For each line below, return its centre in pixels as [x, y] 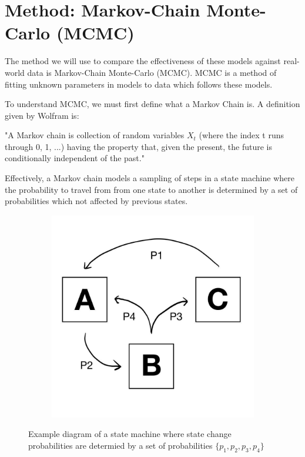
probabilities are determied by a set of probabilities [120, 446]
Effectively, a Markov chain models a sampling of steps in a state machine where [150, 178]
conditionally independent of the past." [75, 158]
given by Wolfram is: [42, 115]
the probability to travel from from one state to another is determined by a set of [151, 189]
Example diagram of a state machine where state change [130, 434]
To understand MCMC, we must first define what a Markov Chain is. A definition [152, 104]
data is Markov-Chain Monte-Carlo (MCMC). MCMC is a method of [152, 72]
